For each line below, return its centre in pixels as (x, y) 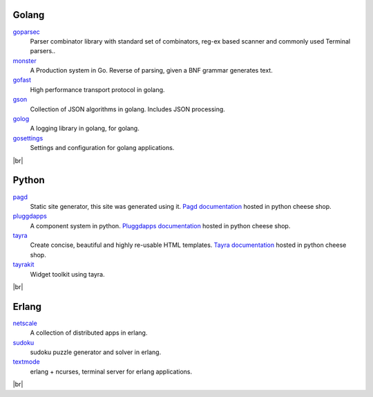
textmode (27, 362)
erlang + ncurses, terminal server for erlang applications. (111, 371)
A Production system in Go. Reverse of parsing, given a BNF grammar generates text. (151, 71)
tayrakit (23, 265)
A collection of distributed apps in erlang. (89, 333)
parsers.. (43, 51)
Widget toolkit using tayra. (67, 274)
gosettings (28, 138)
